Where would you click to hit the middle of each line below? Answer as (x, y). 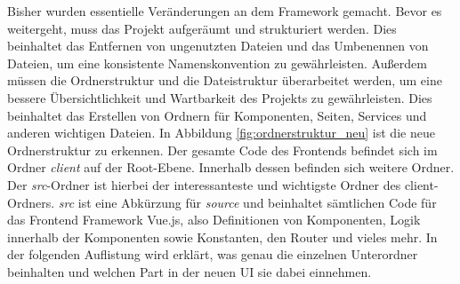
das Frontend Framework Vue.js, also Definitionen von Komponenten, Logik (214, 220)
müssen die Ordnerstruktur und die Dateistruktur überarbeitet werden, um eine (225, 80)
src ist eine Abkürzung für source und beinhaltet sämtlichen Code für (247, 202)
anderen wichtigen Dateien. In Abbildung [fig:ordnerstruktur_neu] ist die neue (221, 133)
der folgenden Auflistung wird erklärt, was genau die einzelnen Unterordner (213, 254)
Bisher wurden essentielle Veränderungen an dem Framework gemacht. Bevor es (225, 11)
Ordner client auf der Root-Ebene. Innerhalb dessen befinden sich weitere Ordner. (231, 167)
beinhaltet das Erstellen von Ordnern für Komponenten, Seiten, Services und (217, 115)
